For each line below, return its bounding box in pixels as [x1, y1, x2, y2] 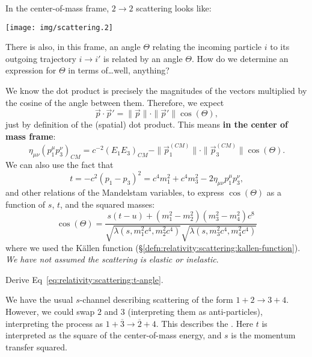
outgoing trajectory [5, 52, 76, 64]
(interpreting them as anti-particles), [127, 305, 263, 317]
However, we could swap [5, 305, 95, 317]
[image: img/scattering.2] [5, 23, 113, 32]
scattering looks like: [136, 2, 212, 14]
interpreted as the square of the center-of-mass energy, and [5, 329, 222, 341]
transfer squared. [5, 340, 67, 353]
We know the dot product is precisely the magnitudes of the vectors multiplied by [5, 84, 307, 97]
